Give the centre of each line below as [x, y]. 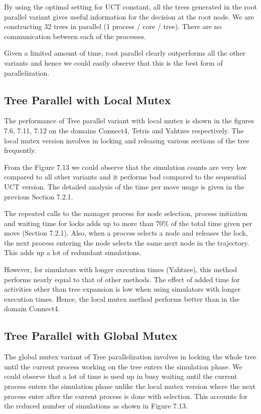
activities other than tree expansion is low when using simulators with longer [122, 289]
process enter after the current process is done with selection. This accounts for [126, 396]
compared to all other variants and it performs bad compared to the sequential [125, 177]
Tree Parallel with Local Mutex [88, 99]
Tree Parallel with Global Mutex [91, 336]
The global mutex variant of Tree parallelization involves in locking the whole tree [130, 357]
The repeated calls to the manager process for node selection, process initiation [126, 213]
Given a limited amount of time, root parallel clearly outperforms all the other [125, 53]
